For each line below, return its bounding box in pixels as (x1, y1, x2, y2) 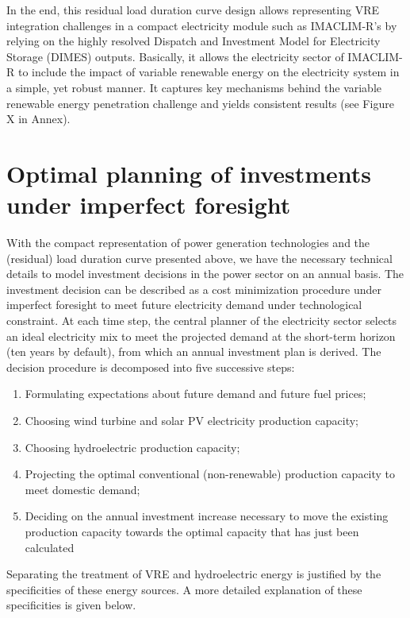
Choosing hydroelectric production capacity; (25, 438, 240, 455)
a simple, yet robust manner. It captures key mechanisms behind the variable (6, 79, 382, 95)
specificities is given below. (6, 597, 136, 613)
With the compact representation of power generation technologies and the (6, 234, 370, 251)
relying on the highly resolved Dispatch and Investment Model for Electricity (6, 33, 381, 49)
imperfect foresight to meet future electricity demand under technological (6, 296, 362, 313)
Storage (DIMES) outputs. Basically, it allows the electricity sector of (6, 48, 344, 64)
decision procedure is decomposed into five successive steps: (6, 358, 295, 375)
